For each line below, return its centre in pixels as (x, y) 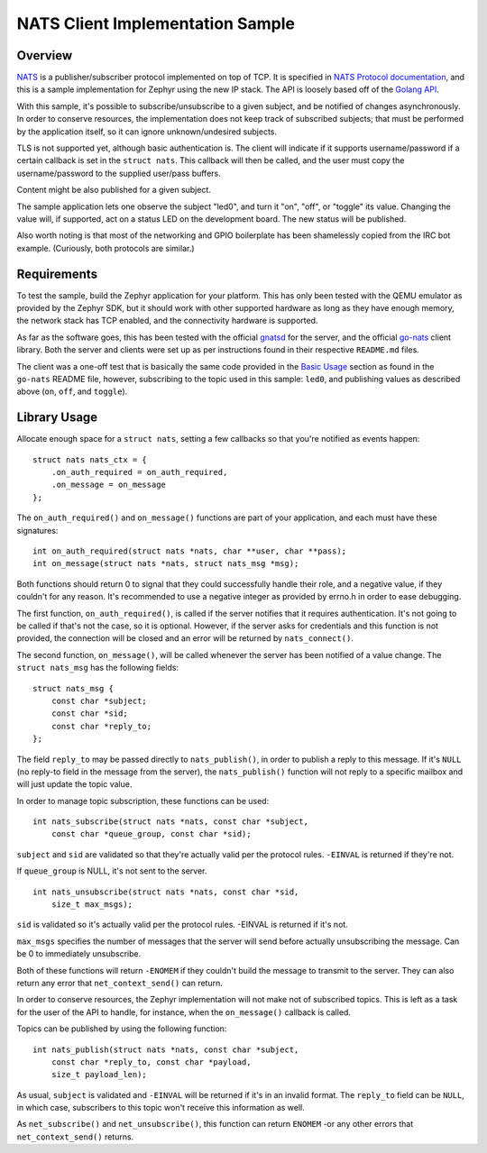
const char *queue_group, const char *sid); (151, 834)
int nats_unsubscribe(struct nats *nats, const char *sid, (166, 892)
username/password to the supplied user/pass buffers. (119, 173)
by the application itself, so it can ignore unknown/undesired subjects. (147, 132)
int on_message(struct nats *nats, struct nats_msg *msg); (166, 564)
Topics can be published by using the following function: (122, 1029)
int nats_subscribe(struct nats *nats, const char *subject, (170, 822)
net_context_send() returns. (75, 1137)
